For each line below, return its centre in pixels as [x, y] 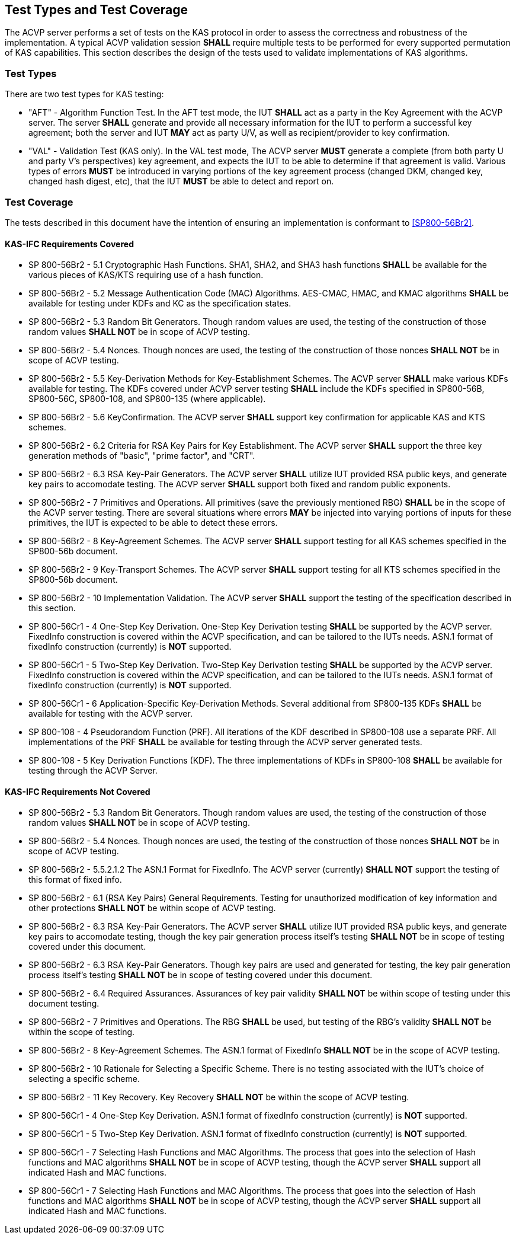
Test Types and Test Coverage [96, 10]
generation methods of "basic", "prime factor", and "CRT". [142, 456]
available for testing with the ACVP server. [110, 714]
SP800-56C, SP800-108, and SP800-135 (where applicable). [147, 399]
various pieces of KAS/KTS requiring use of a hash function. [146, 275]
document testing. [64, 1004]
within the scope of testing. [82, 1032]
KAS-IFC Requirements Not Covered [78, 791]
